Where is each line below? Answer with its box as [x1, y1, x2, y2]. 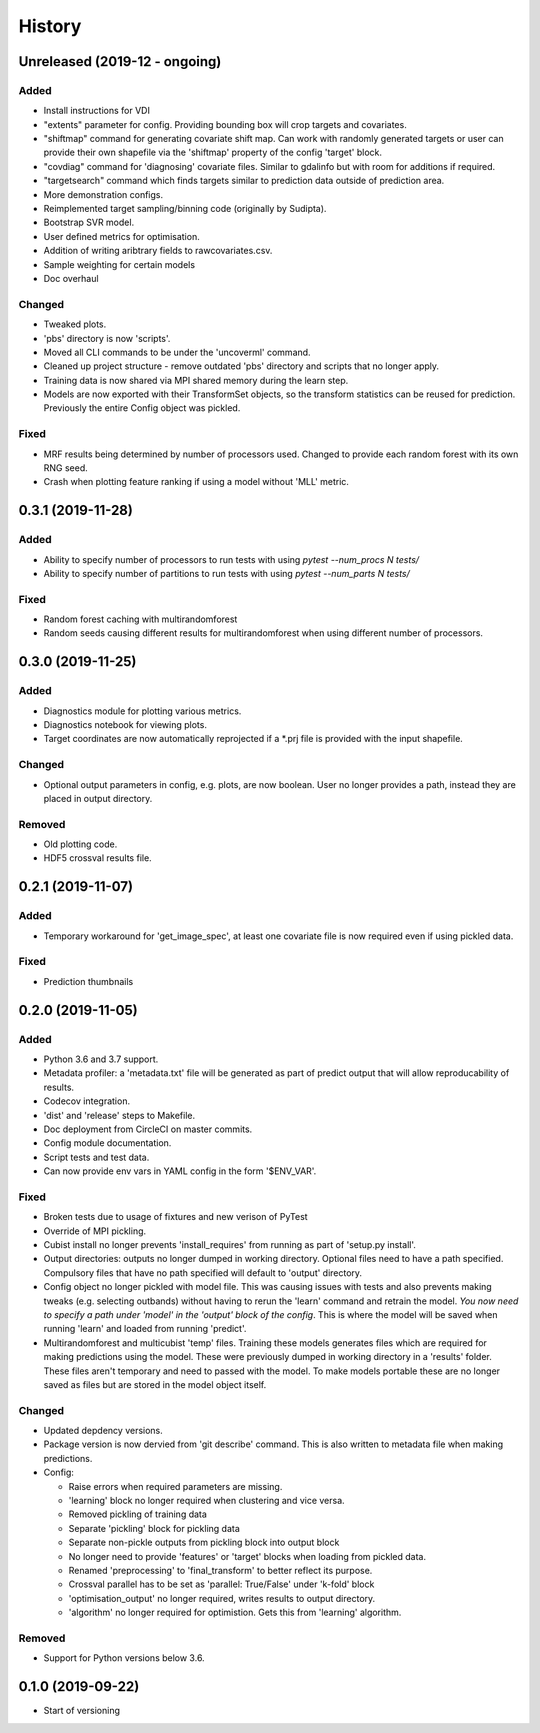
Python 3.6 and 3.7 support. [43, 1053, 159, 1065]
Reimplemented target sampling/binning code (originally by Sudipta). [43, 203, 327, 215]
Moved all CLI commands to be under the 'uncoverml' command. [43, 346, 311, 358]
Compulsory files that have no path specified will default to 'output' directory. [43, 1266, 363, 1279]
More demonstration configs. [43, 188, 164, 200]
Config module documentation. [43, 1137, 172, 1149]
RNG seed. [43, 462, 89, 474]
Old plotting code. [43, 838, 118, 850]
